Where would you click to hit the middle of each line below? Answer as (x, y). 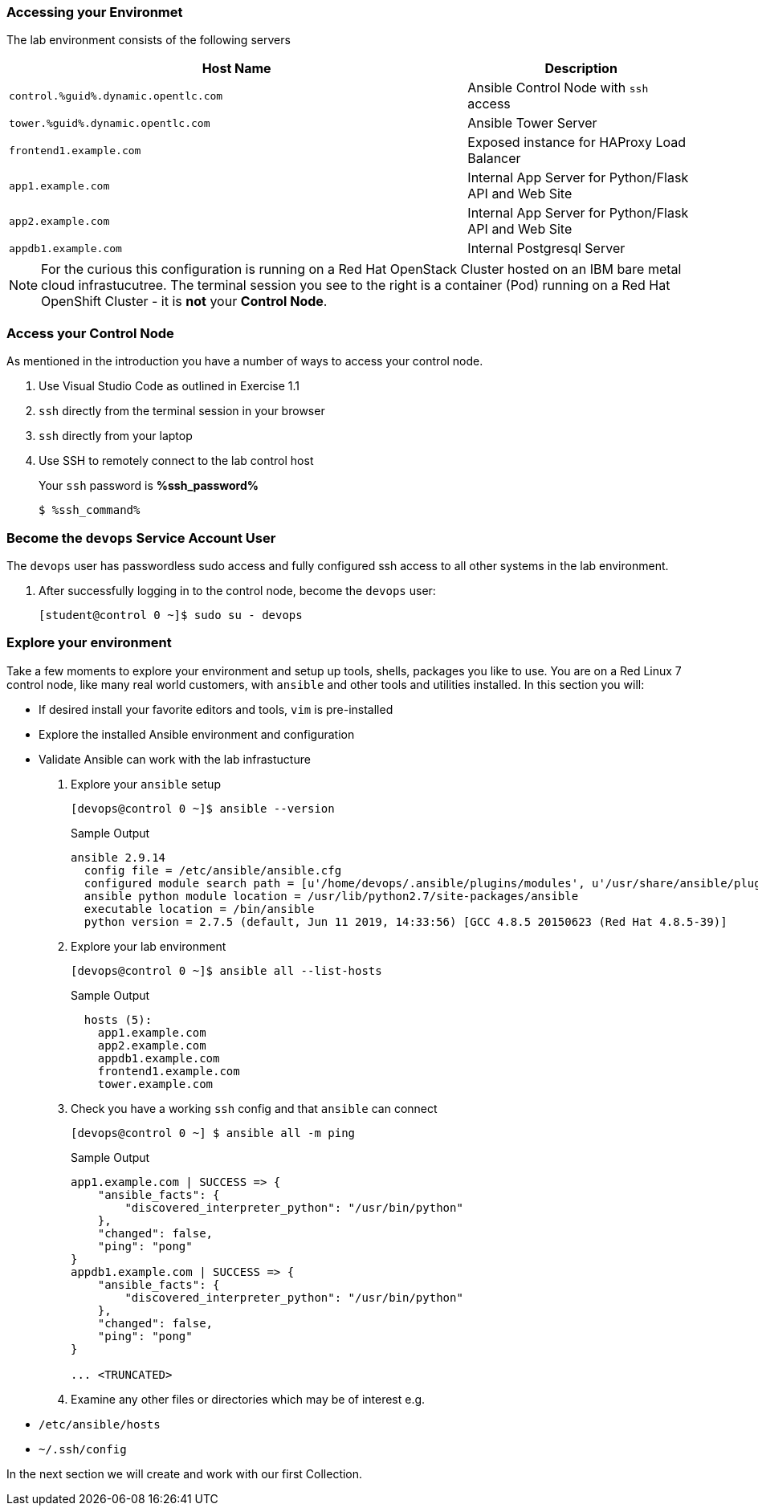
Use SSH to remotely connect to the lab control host (176, 461)
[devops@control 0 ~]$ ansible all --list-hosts (226, 970)
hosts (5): (118, 1019)
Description (581, 69)
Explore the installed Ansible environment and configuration (197, 734)
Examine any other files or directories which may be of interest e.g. (248, 1399)
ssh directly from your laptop (116, 436)
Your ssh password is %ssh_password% (149, 486)
